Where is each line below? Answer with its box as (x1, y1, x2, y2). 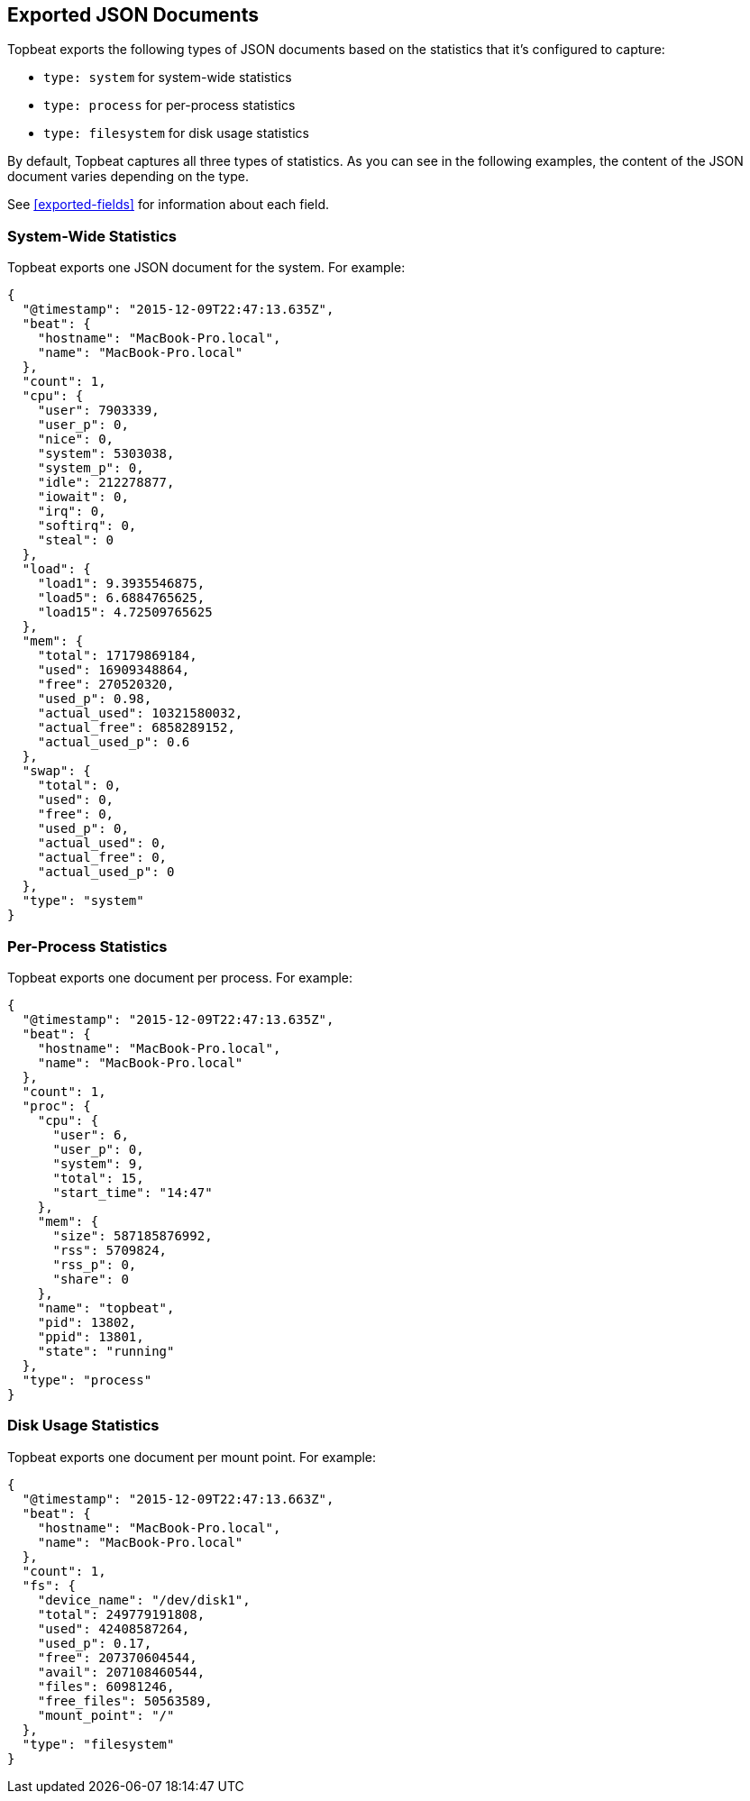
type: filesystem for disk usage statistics (43, 125, 309, 142)
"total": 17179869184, (37, 648, 197, 663)
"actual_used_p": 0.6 (37, 735, 190, 750)
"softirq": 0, (37, 518, 137, 534)
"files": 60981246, (37, 1678, 175, 1694)
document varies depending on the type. (7, 169, 249, 185)
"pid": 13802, (37, 1314, 137, 1330)
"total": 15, (52, 1170, 144, 1185)
